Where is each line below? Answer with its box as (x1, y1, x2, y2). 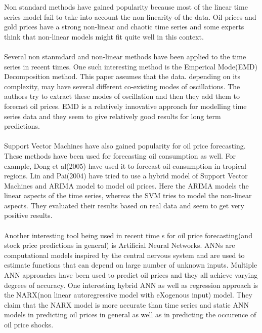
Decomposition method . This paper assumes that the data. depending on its (4, 71, 240, 82)
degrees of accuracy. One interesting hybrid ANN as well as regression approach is (4, 279, 258, 290)
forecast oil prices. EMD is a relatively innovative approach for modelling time (4, 100, 247, 111)
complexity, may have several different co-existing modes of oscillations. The (4, 81, 240, 91)
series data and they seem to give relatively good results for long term (4, 110, 221, 121)
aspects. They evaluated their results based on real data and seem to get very (4, 200, 245, 210)
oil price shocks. (4, 319, 54, 329)
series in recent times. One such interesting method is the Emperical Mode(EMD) (4, 61, 257, 71)
